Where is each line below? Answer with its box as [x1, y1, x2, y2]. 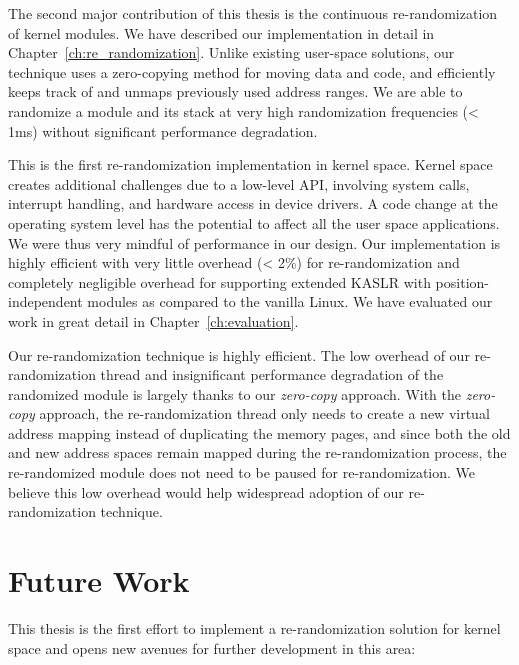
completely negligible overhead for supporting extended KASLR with [8, 271, 431, 292]
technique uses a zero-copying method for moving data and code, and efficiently [8, 61, 496, 82]
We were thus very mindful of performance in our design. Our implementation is [8, 232, 501, 253]
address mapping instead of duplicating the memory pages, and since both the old [8, 422, 511, 443]
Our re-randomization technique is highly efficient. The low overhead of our [8, 344, 470, 365]
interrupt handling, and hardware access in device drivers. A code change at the [8, 193, 498, 214]
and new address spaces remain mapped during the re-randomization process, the [8, 442, 507, 463]
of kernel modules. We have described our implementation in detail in [8, 22, 435, 43]
